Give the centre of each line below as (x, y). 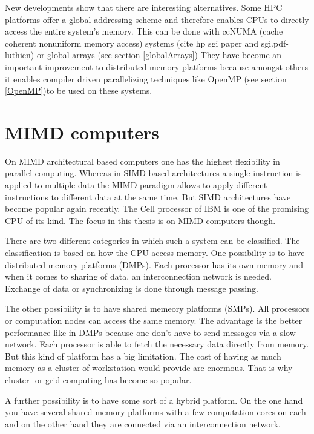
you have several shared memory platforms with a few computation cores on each (155, 412)
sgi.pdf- (275, 43)
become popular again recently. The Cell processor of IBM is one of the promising (157, 209)
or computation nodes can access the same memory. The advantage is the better (154, 320)
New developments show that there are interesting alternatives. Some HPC (144, 7)
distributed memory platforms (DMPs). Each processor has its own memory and (154, 264)
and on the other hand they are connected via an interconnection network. (143, 423)
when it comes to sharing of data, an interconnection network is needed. (138, 276)
